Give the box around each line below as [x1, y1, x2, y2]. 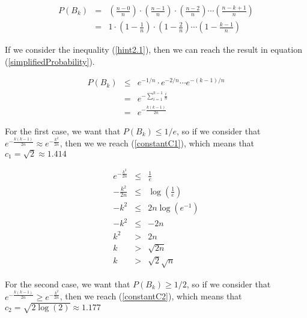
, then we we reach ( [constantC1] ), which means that [59, 137, 255, 149]
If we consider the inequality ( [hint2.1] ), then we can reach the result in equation [5, 43, 302, 56]
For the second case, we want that [5, 277, 130, 290]
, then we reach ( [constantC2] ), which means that [59, 290, 242, 302]
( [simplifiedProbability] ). [5, 55, 95, 67]
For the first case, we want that [5, 124, 121, 137]
